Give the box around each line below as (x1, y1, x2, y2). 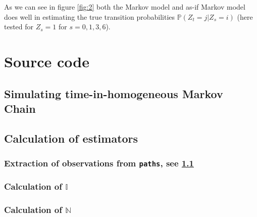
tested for (4, 21, 34, 32)
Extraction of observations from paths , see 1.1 (4, 157, 194, 169)
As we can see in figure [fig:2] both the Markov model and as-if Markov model (4, 2, 245, 12)
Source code (4, 51, 89, 71)
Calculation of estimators (4, 130, 138, 146)
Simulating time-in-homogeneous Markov (4, 85, 223, 101)
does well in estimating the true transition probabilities (4, 11, 175, 22)
